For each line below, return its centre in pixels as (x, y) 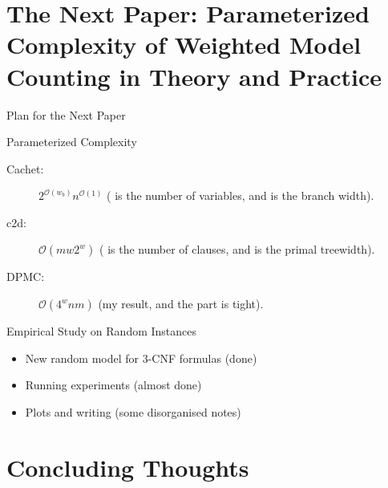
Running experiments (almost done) (113, 385)
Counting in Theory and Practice (194, 76)
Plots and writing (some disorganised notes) (133, 411)
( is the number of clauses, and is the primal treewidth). (237, 249)
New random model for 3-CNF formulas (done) (141, 358)
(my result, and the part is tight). (181, 304)
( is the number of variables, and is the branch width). (240, 195)
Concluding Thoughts (128, 467)
